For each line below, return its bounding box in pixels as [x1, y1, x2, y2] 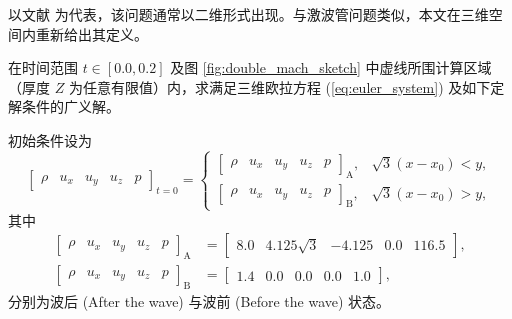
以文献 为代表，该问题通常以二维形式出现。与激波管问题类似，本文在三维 [8, 4, 489, 24]
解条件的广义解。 [8, 96, 120, 117]
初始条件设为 [8, 129, 92, 150]
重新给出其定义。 [35, 23, 148, 44]
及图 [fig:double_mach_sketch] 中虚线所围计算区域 [170, 57, 492, 78]
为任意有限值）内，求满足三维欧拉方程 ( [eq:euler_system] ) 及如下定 [68, 76, 505, 97]
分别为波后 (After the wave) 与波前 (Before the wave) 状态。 [8, 290, 391, 311]
